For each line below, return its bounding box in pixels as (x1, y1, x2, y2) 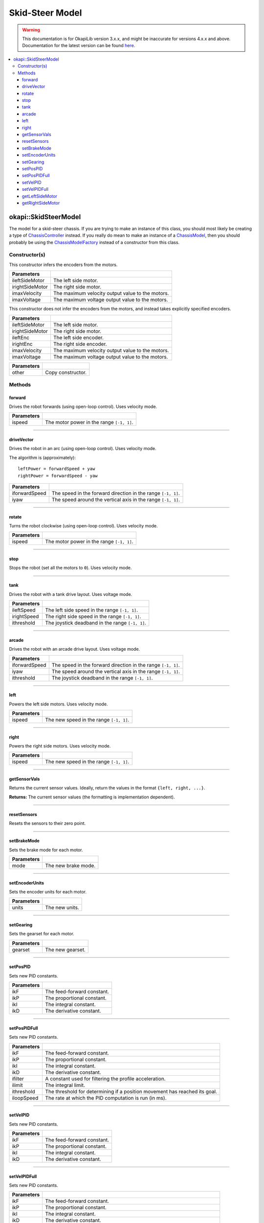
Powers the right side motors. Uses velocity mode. (9, 743, 111, 748)
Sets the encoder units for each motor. (9, 888, 87, 895)
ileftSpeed (12, 607, 36, 613)
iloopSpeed (12, 1094, 39, 1101)
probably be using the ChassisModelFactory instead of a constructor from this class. (9, 239, 180, 245)
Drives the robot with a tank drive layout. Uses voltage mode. (9, 591, 132, 597)
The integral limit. (45, 1082, 86, 1088)
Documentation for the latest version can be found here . (22, 43, 135, 48)
